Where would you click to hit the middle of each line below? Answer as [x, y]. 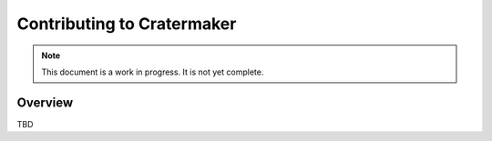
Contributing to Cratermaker [127, 24]
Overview [45, 102]
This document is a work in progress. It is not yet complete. [153, 72]
